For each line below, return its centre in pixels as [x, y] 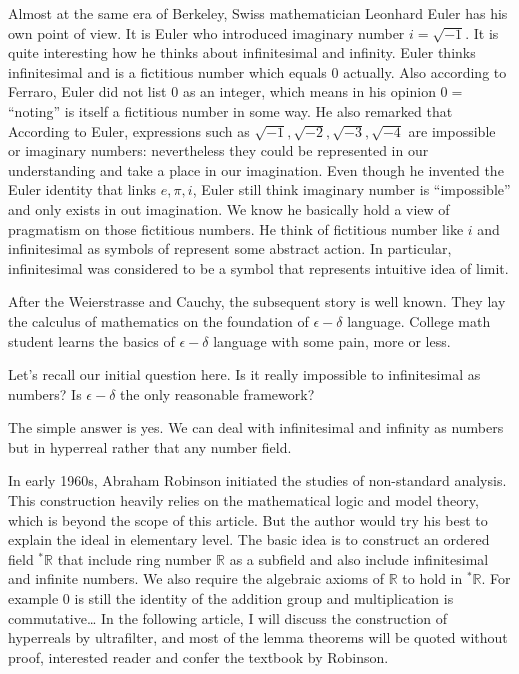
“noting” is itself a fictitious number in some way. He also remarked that [230, 110]
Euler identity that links [82, 189]
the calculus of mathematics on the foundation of [158, 320]
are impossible [452, 130]
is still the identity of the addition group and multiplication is [264, 598]
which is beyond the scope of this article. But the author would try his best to [248, 519]
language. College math [419, 320]
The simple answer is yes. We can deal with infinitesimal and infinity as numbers [256, 427]
